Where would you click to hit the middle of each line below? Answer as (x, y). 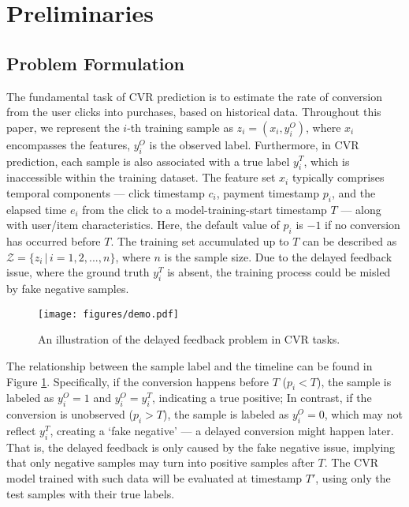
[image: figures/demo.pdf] (108, 314)
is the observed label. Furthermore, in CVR (254, 144)
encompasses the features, (69, 144)
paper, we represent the (63, 127)
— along (361, 209)
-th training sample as (180, 127)
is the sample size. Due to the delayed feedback (278, 256)
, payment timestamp (268, 192)
